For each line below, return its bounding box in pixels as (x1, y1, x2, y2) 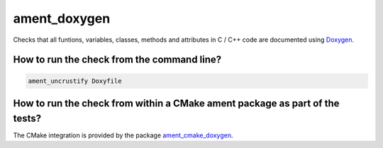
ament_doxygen (13, 11, 111, 26)
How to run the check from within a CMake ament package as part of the (13, 97, 340, 109)
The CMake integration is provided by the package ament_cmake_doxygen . (13, 131, 233, 140)
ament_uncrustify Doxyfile (28, 76, 122, 85)
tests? (13, 112, 42, 124)
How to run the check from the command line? (13, 54, 222, 66)
